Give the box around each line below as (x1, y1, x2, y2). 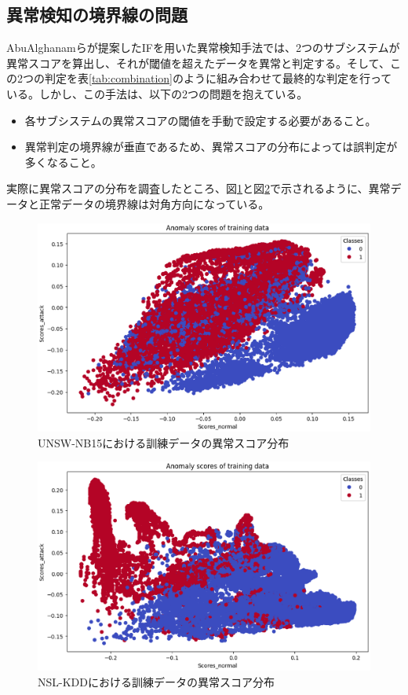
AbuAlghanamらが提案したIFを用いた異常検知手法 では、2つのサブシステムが (6, 39, 400, 56)
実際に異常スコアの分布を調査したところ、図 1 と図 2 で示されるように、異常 (6, 180, 391, 197)
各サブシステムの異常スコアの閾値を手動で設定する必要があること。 (24, 112, 377, 128)
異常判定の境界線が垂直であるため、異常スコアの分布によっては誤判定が (24, 138, 398, 155)
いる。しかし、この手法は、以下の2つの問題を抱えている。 (6, 85, 308, 101)
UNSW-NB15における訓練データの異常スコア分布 (38, 434, 290, 450)
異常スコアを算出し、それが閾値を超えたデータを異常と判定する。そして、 (6, 54, 390, 71)
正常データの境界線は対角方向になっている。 (38, 195, 270, 211)
